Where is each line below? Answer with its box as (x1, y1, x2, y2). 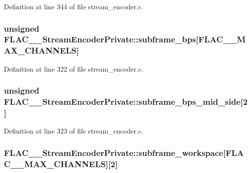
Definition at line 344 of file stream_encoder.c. (4, 1, 143, 11)
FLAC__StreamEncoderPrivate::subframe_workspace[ (4, 146, 226, 158)
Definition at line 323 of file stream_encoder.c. (4, 126, 143, 136)
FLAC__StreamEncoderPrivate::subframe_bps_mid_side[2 (4, 96, 248, 108)
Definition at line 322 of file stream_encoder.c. (4, 63, 143, 74)
